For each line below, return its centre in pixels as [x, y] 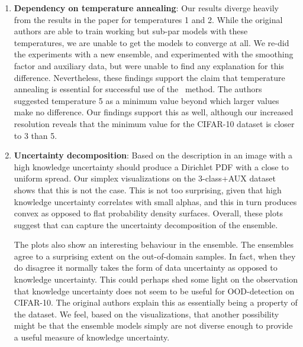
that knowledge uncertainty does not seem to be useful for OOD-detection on [154, 291]
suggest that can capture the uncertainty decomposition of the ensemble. [146, 224]
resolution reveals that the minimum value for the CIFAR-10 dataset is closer [154, 123]
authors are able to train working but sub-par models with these [131, 31]
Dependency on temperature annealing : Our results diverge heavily [146, 8]
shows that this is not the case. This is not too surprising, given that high [148, 189]
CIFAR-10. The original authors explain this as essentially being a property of [156, 302]
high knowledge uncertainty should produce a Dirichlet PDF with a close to [151, 166]
